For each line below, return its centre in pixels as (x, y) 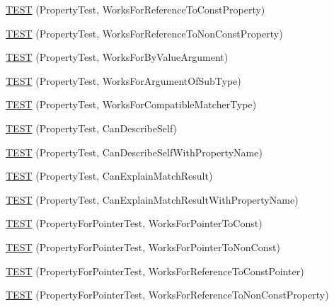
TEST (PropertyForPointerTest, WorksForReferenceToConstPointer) (155, 271)
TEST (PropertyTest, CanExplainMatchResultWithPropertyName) (152, 199)
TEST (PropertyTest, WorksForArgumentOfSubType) (123, 80)
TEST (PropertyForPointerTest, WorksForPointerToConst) (134, 223)
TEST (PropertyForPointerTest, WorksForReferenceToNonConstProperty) (167, 295)
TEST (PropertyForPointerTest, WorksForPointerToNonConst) (143, 247)
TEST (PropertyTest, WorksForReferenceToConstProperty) (136, 9)
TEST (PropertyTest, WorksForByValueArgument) (117, 57)
